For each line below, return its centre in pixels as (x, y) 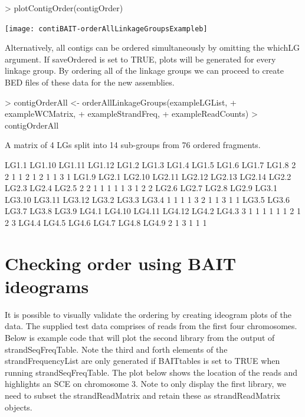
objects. (19, 407)
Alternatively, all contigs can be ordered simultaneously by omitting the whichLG (152, 47)
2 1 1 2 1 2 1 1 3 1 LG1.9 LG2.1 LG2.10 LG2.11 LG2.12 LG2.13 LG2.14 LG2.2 (148, 176)
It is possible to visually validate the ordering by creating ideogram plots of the (148, 314)
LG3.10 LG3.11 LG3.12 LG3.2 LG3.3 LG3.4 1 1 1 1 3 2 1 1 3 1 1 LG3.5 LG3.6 (147, 199)
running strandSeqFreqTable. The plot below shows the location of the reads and (151, 372)
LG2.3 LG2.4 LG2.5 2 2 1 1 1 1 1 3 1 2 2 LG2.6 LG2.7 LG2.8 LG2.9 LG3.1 (141, 188)
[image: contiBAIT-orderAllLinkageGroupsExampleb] (106, 29)
